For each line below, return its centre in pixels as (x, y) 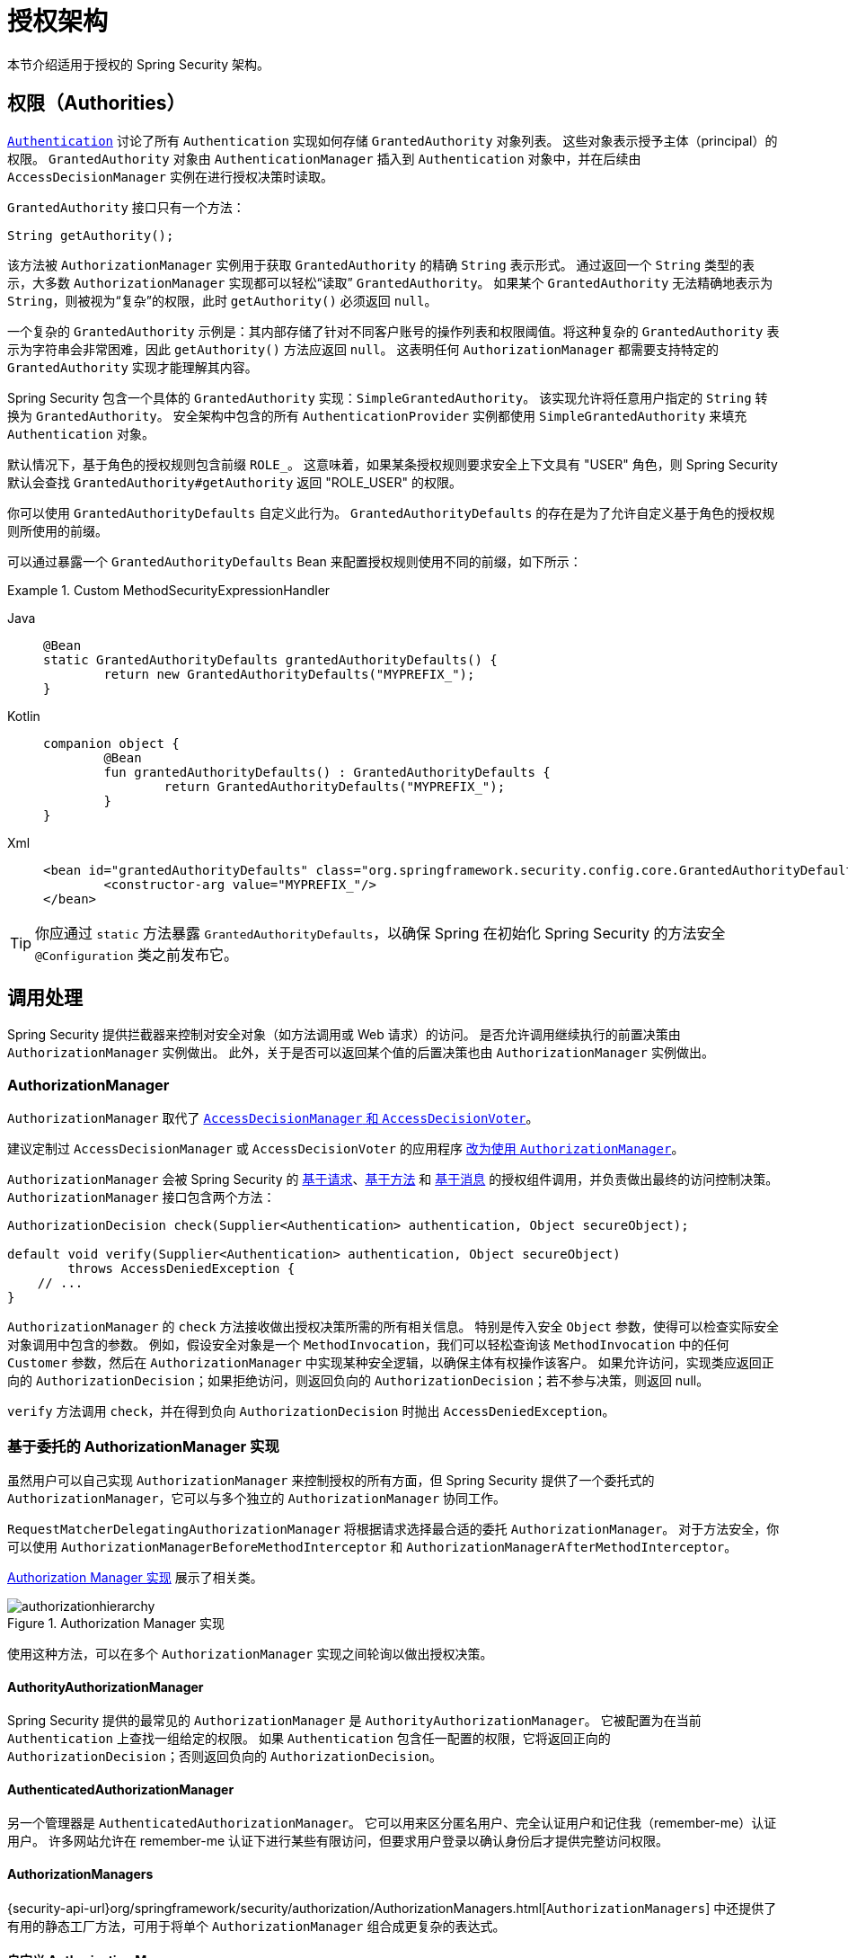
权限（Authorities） (97, 103)
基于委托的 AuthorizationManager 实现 (143, 1446)
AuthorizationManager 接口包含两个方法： (141, 1197)
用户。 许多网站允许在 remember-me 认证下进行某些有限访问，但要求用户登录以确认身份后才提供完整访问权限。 (338, 1841)
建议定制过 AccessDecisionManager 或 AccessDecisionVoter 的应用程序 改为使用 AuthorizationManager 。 (346, 1149)
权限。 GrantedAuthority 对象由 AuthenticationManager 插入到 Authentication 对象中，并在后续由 (324, 158)
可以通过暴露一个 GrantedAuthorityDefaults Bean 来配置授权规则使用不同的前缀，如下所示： (295, 561)
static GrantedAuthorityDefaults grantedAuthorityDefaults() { (270, 659)
